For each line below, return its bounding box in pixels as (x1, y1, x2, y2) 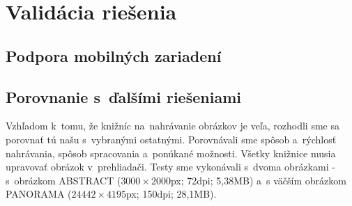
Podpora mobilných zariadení (6, 45, 222, 66)
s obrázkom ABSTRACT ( (6, 173, 121, 187)
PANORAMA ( (6, 187, 72, 201)
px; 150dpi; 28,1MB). (126, 187, 217, 201)
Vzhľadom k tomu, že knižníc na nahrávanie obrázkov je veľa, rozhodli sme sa (6, 118, 339, 133)
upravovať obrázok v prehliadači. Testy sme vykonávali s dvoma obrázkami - (6, 159, 335, 174)
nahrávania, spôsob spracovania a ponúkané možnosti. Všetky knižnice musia (6, 145, 336, 160)
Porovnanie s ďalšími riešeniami (6, 86, 241, 107)
